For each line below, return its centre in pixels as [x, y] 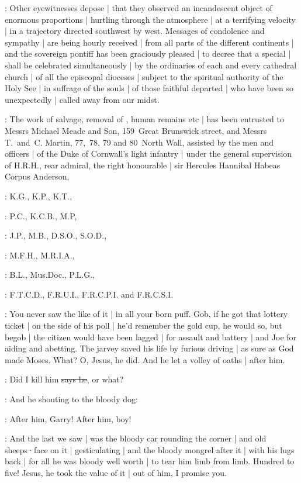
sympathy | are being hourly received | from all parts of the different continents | [149, 42]
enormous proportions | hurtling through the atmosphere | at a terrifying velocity [150, 19]
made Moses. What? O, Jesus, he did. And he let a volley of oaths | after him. [145, 359]
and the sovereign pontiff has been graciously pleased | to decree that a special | [148, 54]
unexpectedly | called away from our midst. [82, 99]
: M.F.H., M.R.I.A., [40, 255]
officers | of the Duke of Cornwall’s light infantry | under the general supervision [148, 153]
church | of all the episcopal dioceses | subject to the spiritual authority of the [144, 76]
